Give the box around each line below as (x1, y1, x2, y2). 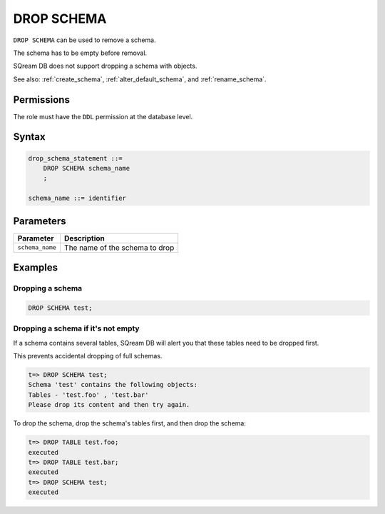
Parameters (13, 215, 66, 227)
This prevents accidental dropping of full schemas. (13, 351, 163, 360)
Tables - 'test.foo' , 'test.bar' (28, 390, 149, 399)
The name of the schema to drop (64, 243, 175, 253)
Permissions (13, 94, 71, 106)
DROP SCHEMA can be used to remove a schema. (13, 36, 156, 44)
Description (64, 233, 105, 243)
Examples (13, 261, 58, 274)
